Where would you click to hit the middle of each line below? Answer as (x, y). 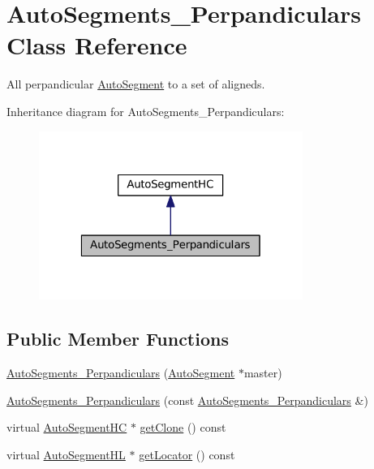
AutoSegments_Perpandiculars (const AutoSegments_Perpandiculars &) (187, 400)
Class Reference (97, 45)
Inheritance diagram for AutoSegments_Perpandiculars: (146, 111)
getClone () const (183, 427)
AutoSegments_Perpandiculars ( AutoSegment (121, 373)
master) (263, 373)
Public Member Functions (118, 339)
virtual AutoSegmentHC (67, 427)
